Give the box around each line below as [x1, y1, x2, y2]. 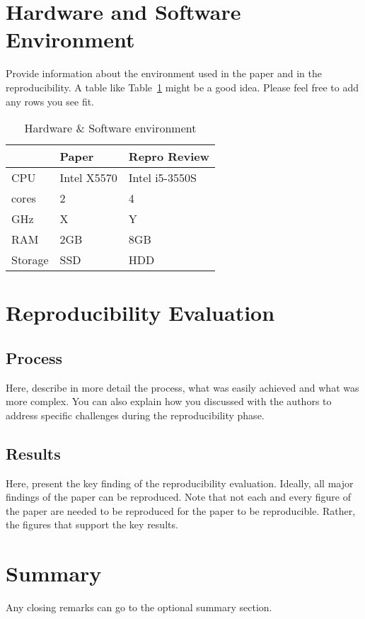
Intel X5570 [59, 169, 117, 186]
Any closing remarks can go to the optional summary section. [6, 600, 272, 615]
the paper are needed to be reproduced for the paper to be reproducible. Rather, [6, 503, 356, 518]
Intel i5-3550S [128, 169, 197, 186]
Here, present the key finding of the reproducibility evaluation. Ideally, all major [6, 475, 354, 490]
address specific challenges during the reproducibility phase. [6, 407, 265, 422]
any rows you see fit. [6, 93, 95, 108]
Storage [11, 251, 49, 268]
